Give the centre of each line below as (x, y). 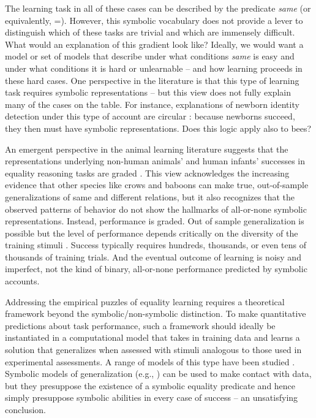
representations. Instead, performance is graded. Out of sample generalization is (155, 221)
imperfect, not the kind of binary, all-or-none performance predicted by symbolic (156, 269)
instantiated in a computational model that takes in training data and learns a (152, 337)
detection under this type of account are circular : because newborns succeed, (150, 116)
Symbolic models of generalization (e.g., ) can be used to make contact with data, (158, 374)
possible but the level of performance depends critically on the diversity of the (152, 233)
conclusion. (25, 409)
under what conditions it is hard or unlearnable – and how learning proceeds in (154, 68)
